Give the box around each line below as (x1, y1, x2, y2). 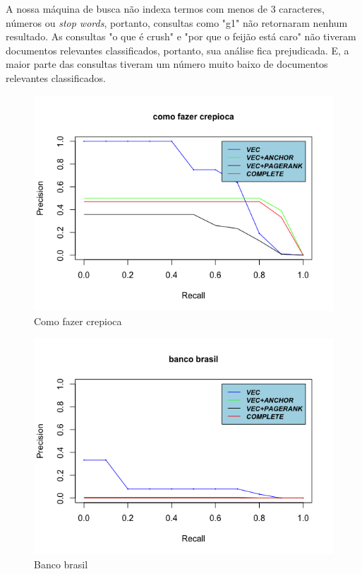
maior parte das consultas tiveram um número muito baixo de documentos (6, 57, 328, 71)
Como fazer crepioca (34, 313, 122, 328)
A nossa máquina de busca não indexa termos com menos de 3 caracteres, (6, 1, 325, 16)
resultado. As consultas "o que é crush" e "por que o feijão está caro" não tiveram (6, 29, 356, 44)
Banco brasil (34, 556, 88, 571)
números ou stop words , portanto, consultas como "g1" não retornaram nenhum (6, 15, 348, 30)
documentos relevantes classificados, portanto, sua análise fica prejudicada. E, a (6, 42, 349, 57)
